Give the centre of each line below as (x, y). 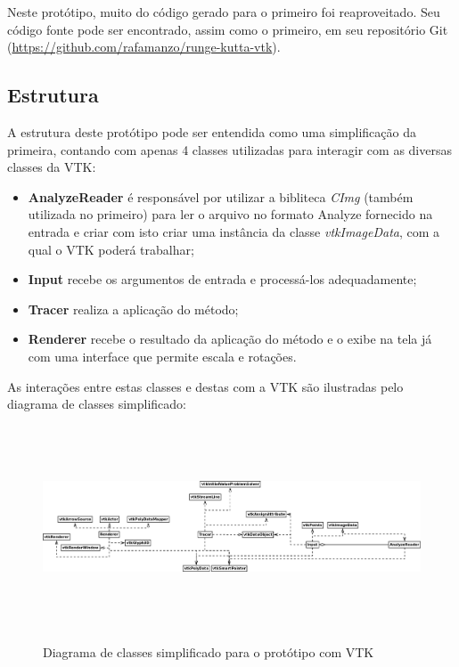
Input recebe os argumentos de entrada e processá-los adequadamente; (222, 279)
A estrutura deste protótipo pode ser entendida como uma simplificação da (212, 131)
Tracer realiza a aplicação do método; (133, 309)
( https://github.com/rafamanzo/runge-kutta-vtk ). (144, 47)
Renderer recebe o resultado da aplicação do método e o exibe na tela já (230, 339)
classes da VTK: (52, 167)
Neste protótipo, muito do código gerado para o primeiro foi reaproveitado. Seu (224, 12)
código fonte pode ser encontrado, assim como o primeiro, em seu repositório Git (228, 29)
